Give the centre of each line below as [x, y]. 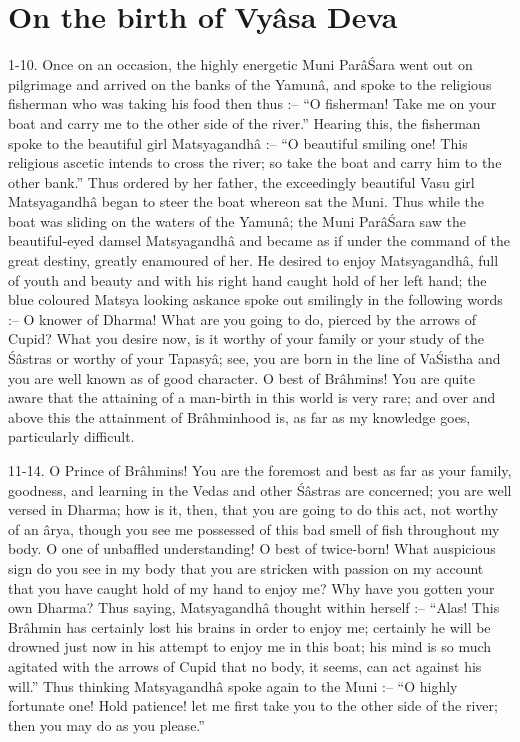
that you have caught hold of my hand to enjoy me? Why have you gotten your [251, 587]
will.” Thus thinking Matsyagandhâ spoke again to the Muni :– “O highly [233, 685]
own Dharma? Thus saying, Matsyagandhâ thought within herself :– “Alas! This [254, 607]
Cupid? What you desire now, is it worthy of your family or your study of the [246, 338]
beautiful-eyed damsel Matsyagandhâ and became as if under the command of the [259, 240]
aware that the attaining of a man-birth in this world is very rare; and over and [252, 397]
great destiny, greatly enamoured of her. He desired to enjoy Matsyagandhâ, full [253, 260]
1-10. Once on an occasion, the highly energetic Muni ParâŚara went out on [240, 64]
